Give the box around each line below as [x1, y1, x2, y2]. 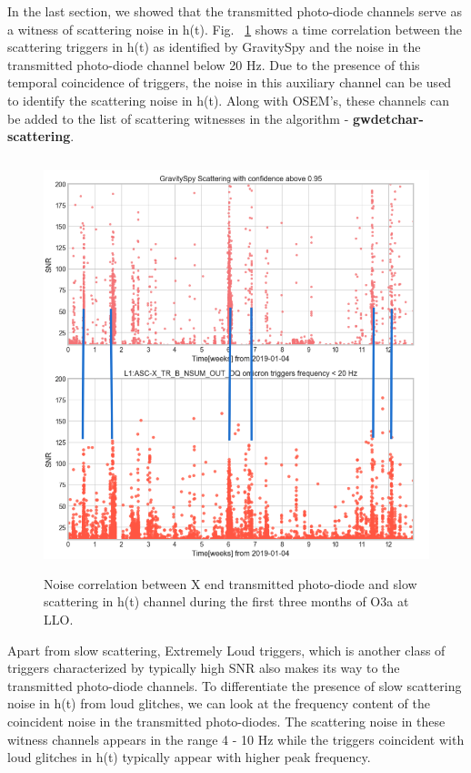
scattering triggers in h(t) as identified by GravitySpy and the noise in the [7, 37, 421, 56]
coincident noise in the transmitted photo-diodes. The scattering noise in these [7, 712, 446, 731]
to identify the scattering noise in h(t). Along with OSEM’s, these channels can [7, 90, 449, 109]
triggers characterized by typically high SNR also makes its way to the [7, 658, 400, 677]
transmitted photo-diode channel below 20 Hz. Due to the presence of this [7, 55, 420, 74]
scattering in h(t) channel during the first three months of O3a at [44, 592, 409, 611]
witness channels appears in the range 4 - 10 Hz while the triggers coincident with [7, 729, 465, 748]
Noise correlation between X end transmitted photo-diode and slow [44, 574, 417, 593]
